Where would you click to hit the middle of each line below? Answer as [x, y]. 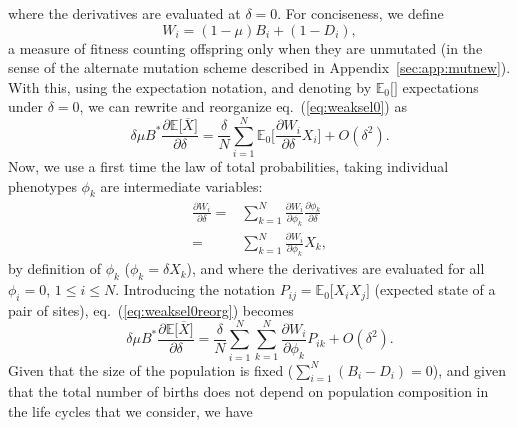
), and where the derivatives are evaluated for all [335, 268]
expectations [440, 86]
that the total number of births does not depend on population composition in [248, 391]
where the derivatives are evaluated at [124, 13]
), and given [469, 369]
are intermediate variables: [181, 185]
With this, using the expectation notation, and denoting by [190, 86]
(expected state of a [435, 289]
